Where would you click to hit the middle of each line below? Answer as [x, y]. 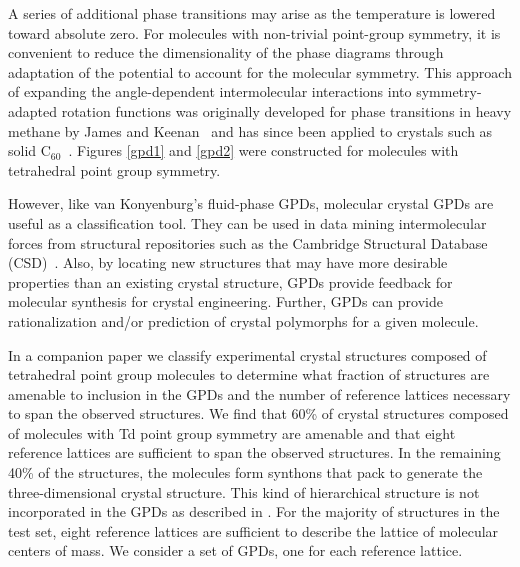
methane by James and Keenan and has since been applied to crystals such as [250, 130]
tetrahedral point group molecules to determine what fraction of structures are [249, 374]
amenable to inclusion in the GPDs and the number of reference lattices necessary [259, 393]
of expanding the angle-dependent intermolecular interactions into [210, 91]
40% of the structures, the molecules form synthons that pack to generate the [245, 472]
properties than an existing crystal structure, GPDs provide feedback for [230, 281]
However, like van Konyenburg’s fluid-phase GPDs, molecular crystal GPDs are [251, 203]
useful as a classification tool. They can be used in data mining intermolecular [247, 222]
